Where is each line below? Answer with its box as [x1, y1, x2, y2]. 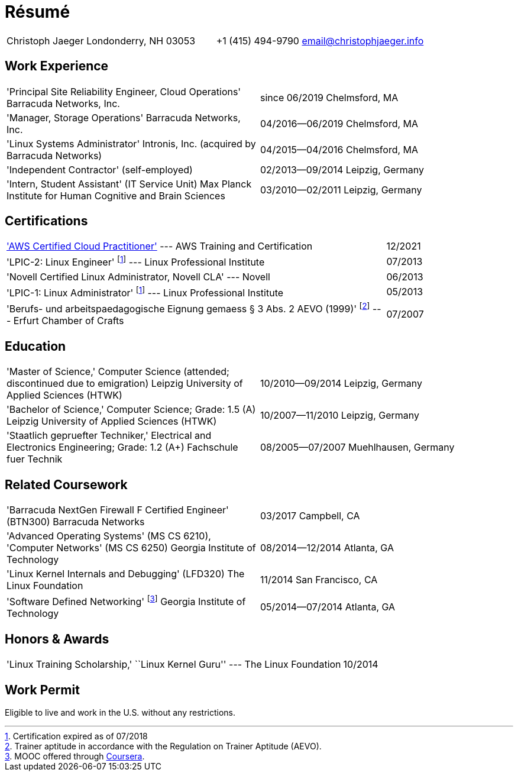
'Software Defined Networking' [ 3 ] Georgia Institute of [7, 594, 246, 608]
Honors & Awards [5, 631, 109, 646]
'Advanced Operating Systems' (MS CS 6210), [7, 530, 211, 542]
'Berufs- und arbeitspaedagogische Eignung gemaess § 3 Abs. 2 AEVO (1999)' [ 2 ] [7, 301, 370, 315]
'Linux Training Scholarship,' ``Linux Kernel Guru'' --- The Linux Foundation [7, 658, 341, 671]
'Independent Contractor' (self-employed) [7, 163, 193, 176]
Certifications [5, 214, 88, 229]
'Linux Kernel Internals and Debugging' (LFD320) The [7, 568, 245, 580]
